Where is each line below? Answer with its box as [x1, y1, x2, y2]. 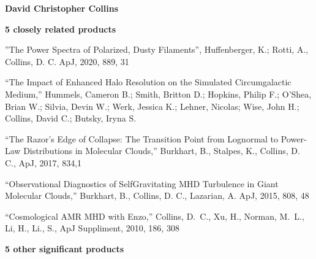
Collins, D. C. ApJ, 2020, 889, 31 [5, 55, 129, 68]
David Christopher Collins [5, 2, 118, 14]
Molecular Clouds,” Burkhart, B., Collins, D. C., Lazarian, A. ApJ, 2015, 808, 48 [5, 189, 309, 202]
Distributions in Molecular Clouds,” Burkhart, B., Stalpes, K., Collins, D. [23, 144, 300, 157]
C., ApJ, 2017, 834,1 [5, 156, 82, 169]
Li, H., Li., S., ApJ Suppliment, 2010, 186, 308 [5, 222, 179, 234]
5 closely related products [5, 22, 116, 35]
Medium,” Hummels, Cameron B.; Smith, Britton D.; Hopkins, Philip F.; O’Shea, [5, 87, 312, 100]
